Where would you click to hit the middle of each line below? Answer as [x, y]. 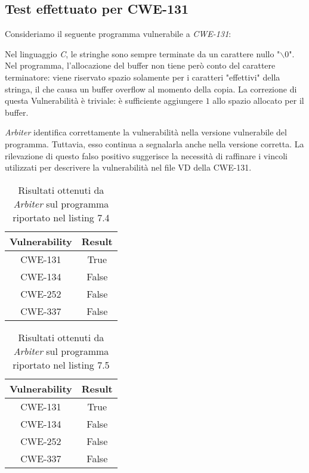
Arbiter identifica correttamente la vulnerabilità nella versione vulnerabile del [146, 132]
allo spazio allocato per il [258, 101]
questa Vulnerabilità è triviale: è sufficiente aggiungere [104, 101]
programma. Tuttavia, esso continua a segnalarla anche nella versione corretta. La [154, 143]
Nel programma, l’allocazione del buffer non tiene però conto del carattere [140, 65]
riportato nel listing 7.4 [61, 217]
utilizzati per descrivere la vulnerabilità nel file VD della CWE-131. [128, 167]
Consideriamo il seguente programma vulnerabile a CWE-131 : [118, 34]
